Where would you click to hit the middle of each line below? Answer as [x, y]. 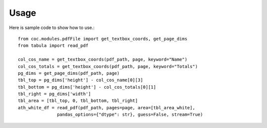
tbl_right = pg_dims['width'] [55, 94]
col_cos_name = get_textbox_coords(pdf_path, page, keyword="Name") [103, 60]
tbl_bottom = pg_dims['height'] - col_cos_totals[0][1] [87, 87]
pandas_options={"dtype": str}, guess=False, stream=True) [130, 115]
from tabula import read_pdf [53, 46]
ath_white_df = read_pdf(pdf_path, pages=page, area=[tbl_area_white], [107, 108]
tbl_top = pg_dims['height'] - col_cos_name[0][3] [81, 80]
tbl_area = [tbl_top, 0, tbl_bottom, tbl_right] [78, 101]
